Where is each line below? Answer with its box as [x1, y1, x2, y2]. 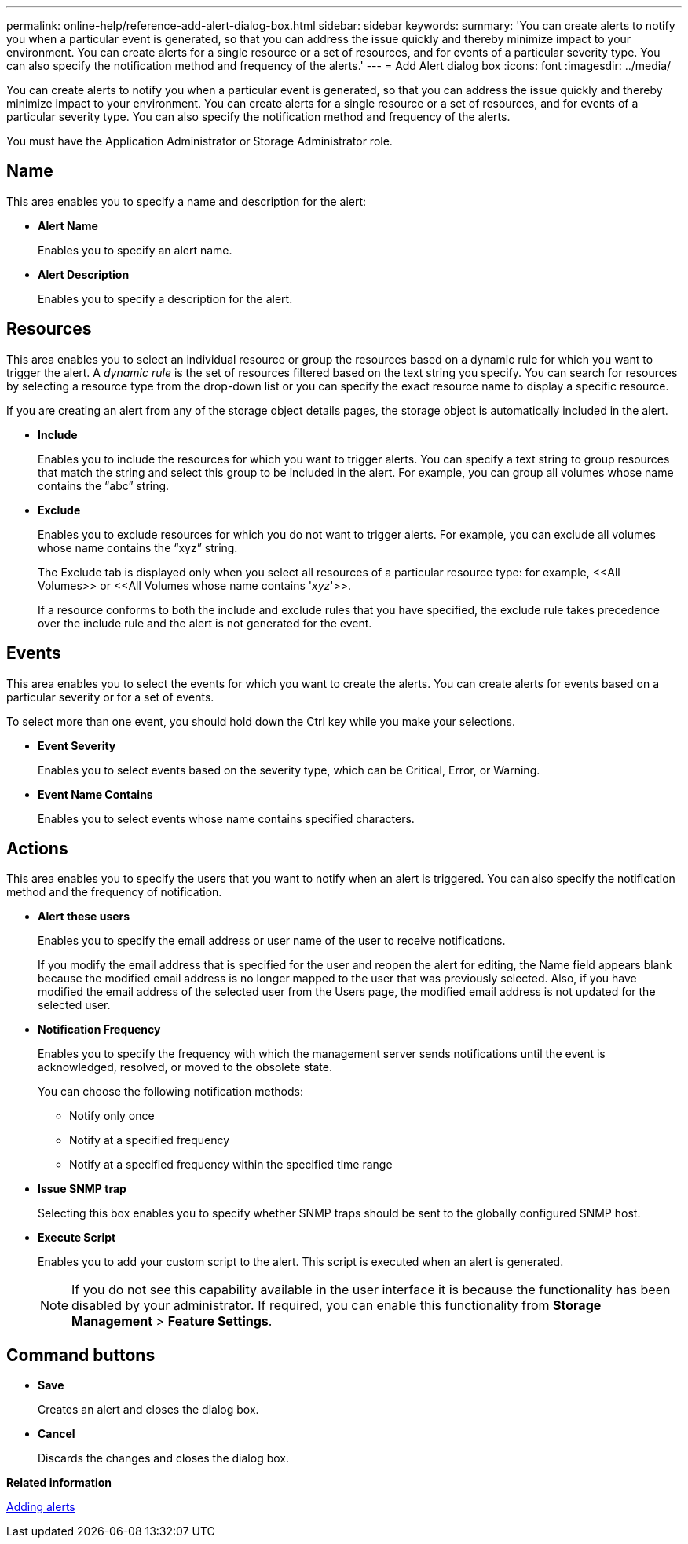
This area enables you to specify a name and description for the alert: [6, 194, 367, 208]
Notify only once [69, 1109, 155, 1123]
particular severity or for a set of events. [6, 690, 214, 704]
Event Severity [38, 738, 116, 752]
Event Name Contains [38, 787, 153, 801]
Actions [6, 838, 68, 858]
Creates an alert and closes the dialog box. [38, 1403, 259, 1417]
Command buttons [6, 1345, 156, 1365]
